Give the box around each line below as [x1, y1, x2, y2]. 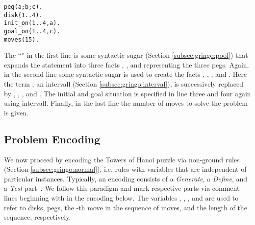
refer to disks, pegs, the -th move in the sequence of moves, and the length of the [4, 202, 247, 212]
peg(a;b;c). [4, 3, 43, 10]
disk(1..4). [4, 11, 43, 19]
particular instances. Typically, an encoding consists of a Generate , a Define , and [4, 173, 248, 183]
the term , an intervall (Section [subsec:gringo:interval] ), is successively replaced [4, 79, 243, 89]
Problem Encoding [4, 131, 101, 146]
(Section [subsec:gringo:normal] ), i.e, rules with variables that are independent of [4, 164, 247, 174]
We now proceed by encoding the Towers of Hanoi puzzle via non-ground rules [4, 154, 240, 164]
